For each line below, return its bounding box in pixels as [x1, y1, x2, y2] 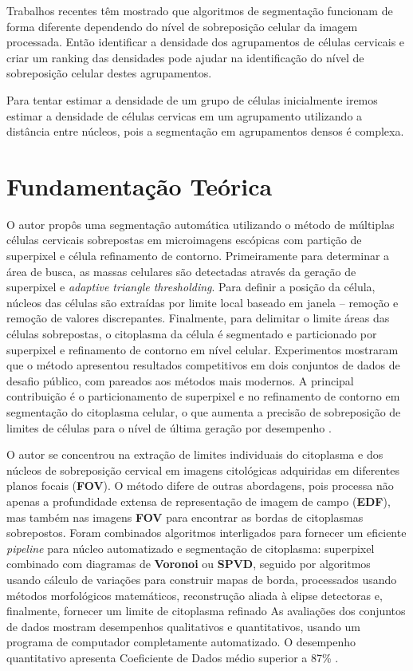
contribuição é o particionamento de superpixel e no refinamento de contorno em [6, 388, 400, 405]
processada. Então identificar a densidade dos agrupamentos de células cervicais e [6, 34, 405, 50]
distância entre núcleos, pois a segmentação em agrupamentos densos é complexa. [6, 123, 404, 140]
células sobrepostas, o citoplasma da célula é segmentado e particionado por [6, 326, 377, 342]
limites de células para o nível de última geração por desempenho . [6, 419, 332, 436]
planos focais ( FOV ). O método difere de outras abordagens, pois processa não [6, 477, 394, 494]
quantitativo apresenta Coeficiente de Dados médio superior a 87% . [6, 649, 339, 665]
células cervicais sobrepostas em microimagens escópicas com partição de [6, 231, 362, 248]
